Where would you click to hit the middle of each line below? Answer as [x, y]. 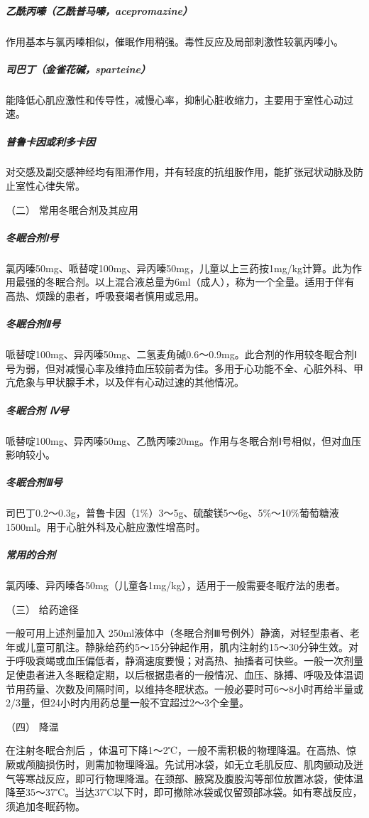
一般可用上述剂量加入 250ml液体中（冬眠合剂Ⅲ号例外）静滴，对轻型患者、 [178, 633]
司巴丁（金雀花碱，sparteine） [78, 69]
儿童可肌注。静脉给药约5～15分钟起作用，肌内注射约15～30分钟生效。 [187, 646]
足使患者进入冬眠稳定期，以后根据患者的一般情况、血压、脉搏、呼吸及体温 [180, 674]
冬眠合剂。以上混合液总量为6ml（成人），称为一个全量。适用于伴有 [200, 282]
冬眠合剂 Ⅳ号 [37, 410]
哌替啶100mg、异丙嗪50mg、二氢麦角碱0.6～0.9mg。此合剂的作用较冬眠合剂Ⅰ [181, 354]
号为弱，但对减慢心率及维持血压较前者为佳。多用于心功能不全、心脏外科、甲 [184, 368]
